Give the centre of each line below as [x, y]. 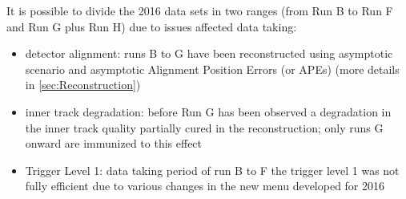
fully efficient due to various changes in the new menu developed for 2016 [205, 186]
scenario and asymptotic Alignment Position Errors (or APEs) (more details [212, 69]
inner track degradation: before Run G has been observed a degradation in [208, 111]
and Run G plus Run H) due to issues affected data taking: [152, 26]
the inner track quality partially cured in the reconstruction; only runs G [204, 127]
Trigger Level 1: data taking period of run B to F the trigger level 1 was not [212, 170]
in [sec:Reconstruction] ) [83, 85]
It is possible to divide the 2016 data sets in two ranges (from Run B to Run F [200, 10]
